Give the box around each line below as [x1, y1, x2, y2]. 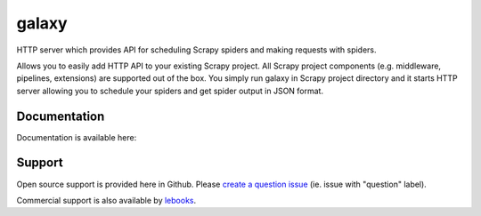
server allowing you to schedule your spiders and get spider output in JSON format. [16, 85, 324, 96]
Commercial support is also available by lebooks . [16, 195, 197, 205]
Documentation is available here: [16, 132, 137, 142]
